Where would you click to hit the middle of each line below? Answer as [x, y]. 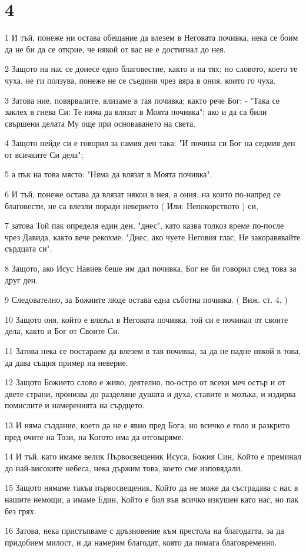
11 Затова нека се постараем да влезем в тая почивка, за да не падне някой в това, [153, 351]
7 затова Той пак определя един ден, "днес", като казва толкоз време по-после [144, 225]
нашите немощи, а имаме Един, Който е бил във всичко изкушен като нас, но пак [152, 499]
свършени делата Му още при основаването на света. [100, 123]
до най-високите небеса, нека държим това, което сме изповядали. [124, 467]
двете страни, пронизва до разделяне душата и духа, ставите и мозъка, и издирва [150, 393]
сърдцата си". [29, 248]
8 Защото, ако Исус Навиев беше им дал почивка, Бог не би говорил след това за [151, 268]
